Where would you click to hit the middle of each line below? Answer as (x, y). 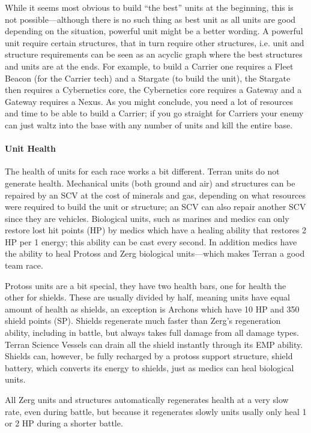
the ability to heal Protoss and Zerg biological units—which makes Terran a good (155, 253)
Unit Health (30, 148)
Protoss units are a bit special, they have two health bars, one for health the (146, 285)
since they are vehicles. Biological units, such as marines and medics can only (147, 218)
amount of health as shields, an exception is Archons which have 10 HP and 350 (152, 309)
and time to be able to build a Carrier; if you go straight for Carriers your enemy (154, 113)
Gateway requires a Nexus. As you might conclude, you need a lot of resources (149, 101)
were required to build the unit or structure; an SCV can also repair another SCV (155, 207)
